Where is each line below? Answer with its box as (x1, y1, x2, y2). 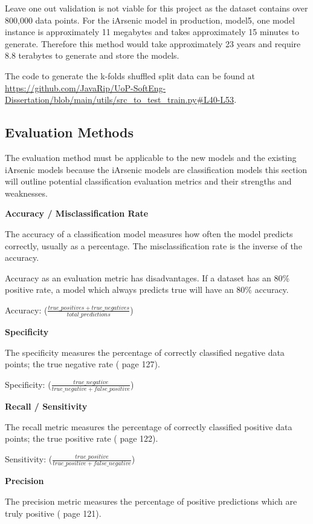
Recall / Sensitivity (5, 400, 88, 413)
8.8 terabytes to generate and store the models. (5, 49, 179, 62)
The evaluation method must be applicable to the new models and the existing (5, 151, 297, 163)
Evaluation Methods (5, 123, 134, 142)
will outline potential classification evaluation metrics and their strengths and (5, 175, 292, 188)
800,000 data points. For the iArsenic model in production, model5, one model (5, 13, 295, 26)
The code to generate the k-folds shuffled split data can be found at (5, 69, 256, 82)
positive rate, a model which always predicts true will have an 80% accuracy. (5, 283, 289, 296)
